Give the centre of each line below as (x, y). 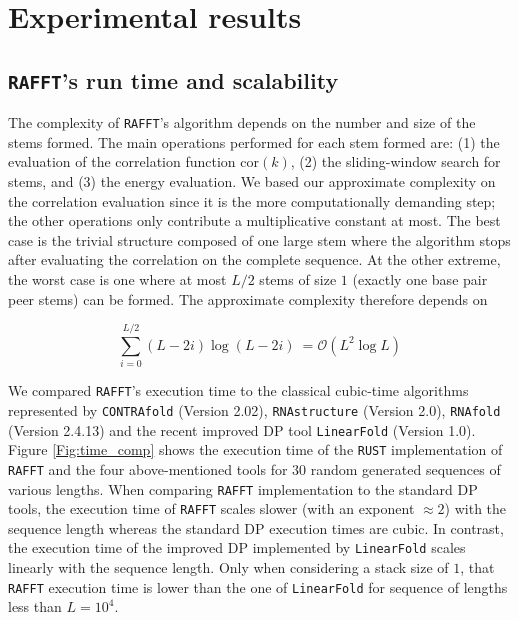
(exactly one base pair (420, 278)
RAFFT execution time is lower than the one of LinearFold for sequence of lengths (258, 586)
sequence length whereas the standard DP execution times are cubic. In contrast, (256, 527)
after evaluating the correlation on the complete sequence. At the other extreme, (254, 259)
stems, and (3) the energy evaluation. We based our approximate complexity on (252, 181)
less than (35, 606)
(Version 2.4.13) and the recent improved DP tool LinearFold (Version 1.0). (242, 429)
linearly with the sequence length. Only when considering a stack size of (228, 567)
